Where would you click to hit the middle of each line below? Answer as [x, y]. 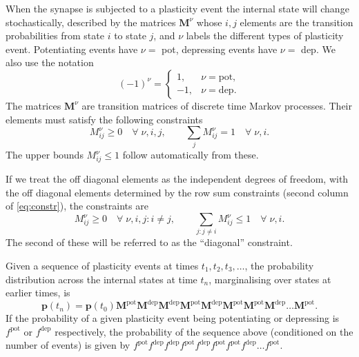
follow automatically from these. [191, 155]
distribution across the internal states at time [101, 279]
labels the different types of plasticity [265, 35]
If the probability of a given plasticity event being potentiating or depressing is [173, 318]
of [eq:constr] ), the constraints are [77, 206]
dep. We [318, 49]
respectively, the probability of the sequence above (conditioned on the [204, 331]
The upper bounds [45, 155]
